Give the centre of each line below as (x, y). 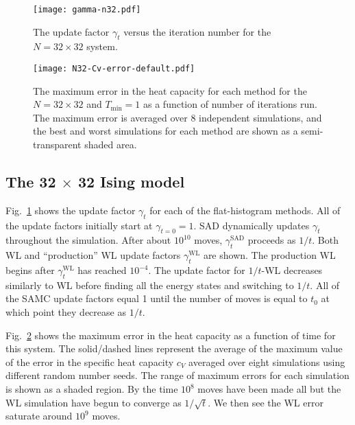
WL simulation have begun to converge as (94, 402)
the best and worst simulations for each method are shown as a (166, 131)
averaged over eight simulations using (267, 361)
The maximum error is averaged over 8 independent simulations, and (177, 117)
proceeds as (272, 240)
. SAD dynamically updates (252, 225)
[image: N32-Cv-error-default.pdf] (114, 69)
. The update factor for (197, 270)
